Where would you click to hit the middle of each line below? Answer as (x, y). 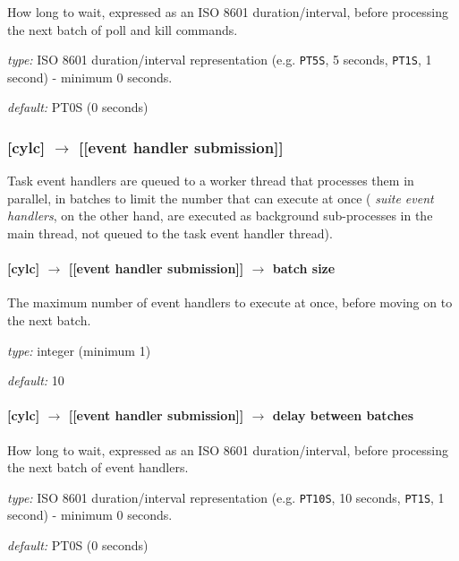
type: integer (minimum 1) (79, 350)
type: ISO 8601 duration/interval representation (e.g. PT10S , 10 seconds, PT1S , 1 (226, 497)
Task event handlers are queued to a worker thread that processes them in (211, 181)
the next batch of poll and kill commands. (123, 29)
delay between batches (343, 415)
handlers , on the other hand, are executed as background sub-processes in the (220, 216)
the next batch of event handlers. (98, 467)
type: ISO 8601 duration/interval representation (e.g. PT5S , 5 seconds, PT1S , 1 (220, 60)
